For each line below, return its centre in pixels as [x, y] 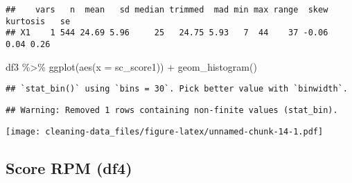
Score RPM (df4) [69, 167]
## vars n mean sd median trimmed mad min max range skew [167, 10]
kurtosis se [38, 21]
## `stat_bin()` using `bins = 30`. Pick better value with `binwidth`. [177, 89]
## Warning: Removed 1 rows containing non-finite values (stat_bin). [172, 110]
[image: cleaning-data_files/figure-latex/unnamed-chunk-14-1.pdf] [165, 131]
